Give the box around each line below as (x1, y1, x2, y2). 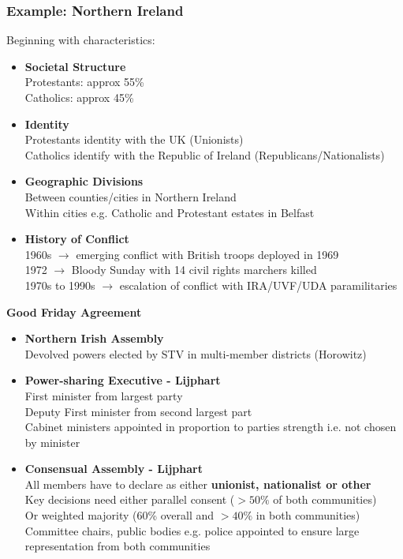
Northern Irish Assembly (24, 330, 164, 347)
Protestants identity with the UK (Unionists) (24, 131, 244, 148)
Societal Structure (24, 58, 126, 74)
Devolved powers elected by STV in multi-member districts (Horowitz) (24, 345, 367, 362)
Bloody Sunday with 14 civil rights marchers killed (71, 261, 317, 278)
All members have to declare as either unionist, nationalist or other (24, 475, 371, 492)
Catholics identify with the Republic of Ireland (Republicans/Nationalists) (24, 146, 385, 163)
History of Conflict (24, 231, 129, 247)
